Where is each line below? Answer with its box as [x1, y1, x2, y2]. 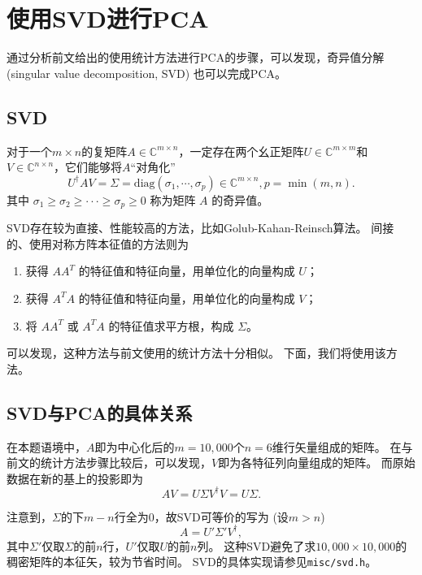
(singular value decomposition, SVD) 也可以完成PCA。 [7, 64, 286, 81]
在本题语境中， [7, 438, 86, 455]
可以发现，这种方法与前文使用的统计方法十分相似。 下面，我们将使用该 [7, 344, 386, 361]
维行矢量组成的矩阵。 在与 [272, 438, 413, 455]
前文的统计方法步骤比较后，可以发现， [7, 454, 211, 471]
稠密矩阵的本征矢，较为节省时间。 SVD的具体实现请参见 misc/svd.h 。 [7, 553, 377, 570]
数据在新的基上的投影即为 [7, 469, 143, 486]
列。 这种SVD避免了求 [197, 537, 316, 554]
